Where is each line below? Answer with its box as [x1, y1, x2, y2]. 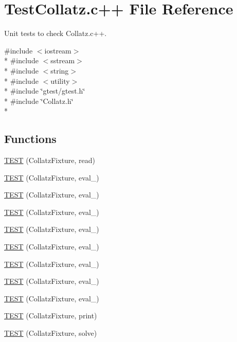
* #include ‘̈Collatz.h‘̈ [4, 95, 74, 106]
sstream [50, 55, 75, 66]
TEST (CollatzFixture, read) [4, 155, 96, 166]
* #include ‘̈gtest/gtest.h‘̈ [4, 85, 85, 96]
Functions [4, 131, 57, 147]
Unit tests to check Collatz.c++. [4, 28, 107, 39]
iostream [44, 45, 71, 56]
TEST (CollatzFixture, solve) [4, 328, 97, 338]
